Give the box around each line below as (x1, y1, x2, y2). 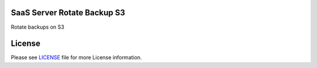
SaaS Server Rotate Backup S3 (11, 8, 126, 18)
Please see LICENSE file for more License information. (11, 54, 142, 61)
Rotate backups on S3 (11, 23, 65, 30)
